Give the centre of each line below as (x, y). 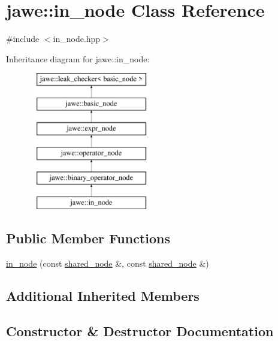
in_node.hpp (77, 39)
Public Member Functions (88, 238)
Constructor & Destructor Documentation (140, 331)
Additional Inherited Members (103, 295)
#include (23, 39)
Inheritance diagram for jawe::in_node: (78, 58)
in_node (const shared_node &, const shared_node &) (108, 263)
